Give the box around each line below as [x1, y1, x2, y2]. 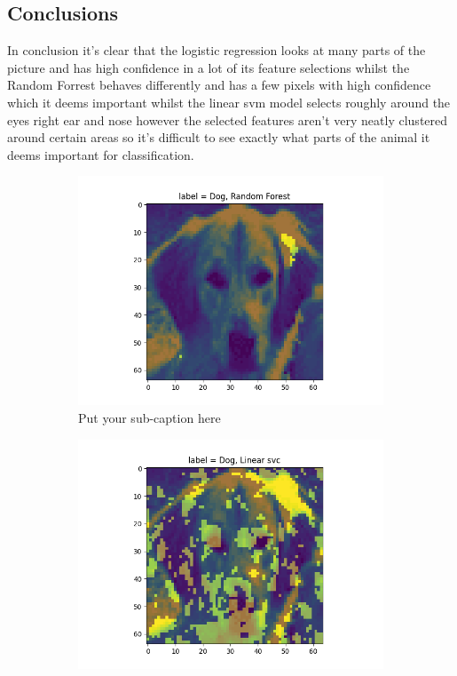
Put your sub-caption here [78, 408, 221, 426]
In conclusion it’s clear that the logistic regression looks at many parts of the [7, 41, 426, 60]
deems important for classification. [7, 145, 194, 163]
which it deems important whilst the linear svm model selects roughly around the [7, 92, 451, 111]
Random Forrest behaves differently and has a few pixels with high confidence [7, 76, 431, 94]
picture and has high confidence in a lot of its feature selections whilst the [7, 58, 410, 76]
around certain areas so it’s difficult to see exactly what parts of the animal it [7, 128, 430, 147]
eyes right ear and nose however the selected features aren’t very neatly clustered [7, 110, 448, 129]
